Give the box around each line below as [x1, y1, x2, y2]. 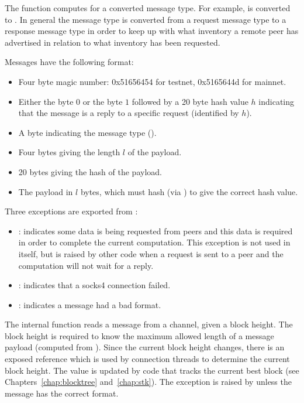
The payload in [18, 185, 73, 197]
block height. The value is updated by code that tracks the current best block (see [5, 364, 299, 376]
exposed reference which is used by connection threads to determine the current [5, 353, 290, 365]
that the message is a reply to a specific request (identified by [18, 107, 239, 119]
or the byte [82, 95, 123, 107]
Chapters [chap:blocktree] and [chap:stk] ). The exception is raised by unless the [5, 375, 292, 388]
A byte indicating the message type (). [18, 126, 157, 138]
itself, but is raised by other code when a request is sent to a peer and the [18, 247, 284, 259]
